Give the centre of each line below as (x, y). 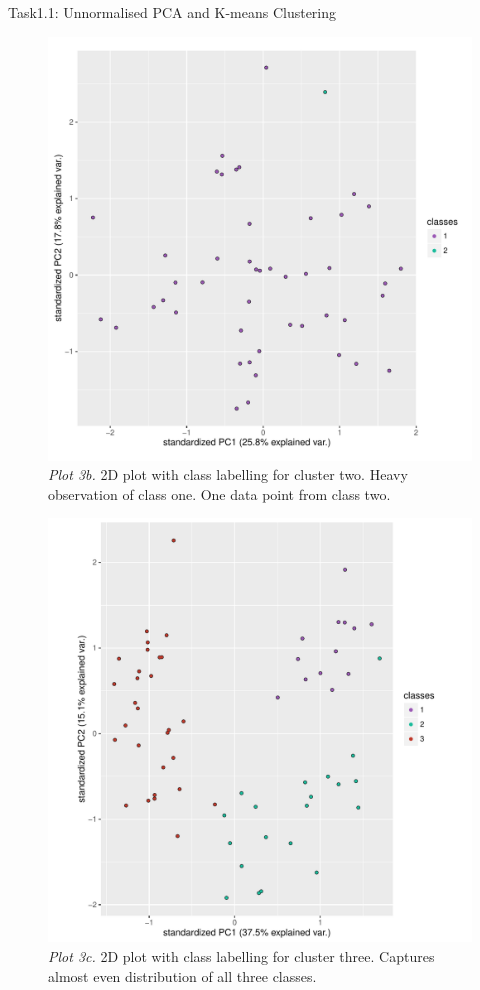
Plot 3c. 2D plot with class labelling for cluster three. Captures (241, 955)
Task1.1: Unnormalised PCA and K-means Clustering (172, 12)
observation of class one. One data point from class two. (219, 493)
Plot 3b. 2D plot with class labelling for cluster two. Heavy (228, 474)
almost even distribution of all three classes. (182, 975)
